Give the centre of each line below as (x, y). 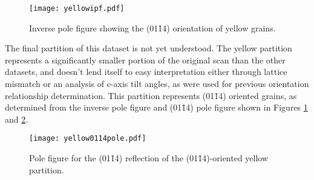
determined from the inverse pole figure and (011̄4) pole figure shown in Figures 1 (156, 107)
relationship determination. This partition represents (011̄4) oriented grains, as (151, 95)
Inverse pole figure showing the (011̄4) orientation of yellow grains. (152, 27)
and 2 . (17, 119)
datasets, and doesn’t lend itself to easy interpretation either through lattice (146, 72)
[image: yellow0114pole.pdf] (88, 139)
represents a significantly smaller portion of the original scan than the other (145, 59)
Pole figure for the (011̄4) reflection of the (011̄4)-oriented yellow (149, 158)
